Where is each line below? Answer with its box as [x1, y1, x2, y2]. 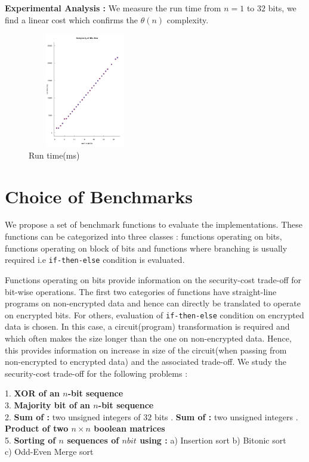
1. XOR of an [5, 387, 60, 399]
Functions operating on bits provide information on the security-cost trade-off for [5, 273, 301, 286]
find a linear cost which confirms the [5, 13, 138, 26]
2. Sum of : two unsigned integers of [5, 410, 141, 423]
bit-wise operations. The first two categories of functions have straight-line [5, 285, 277, 297]
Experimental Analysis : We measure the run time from [5, 2, 221, 14]
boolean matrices [94, 422, 165, 435]
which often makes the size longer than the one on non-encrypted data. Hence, [5, 331, 292, 344]
